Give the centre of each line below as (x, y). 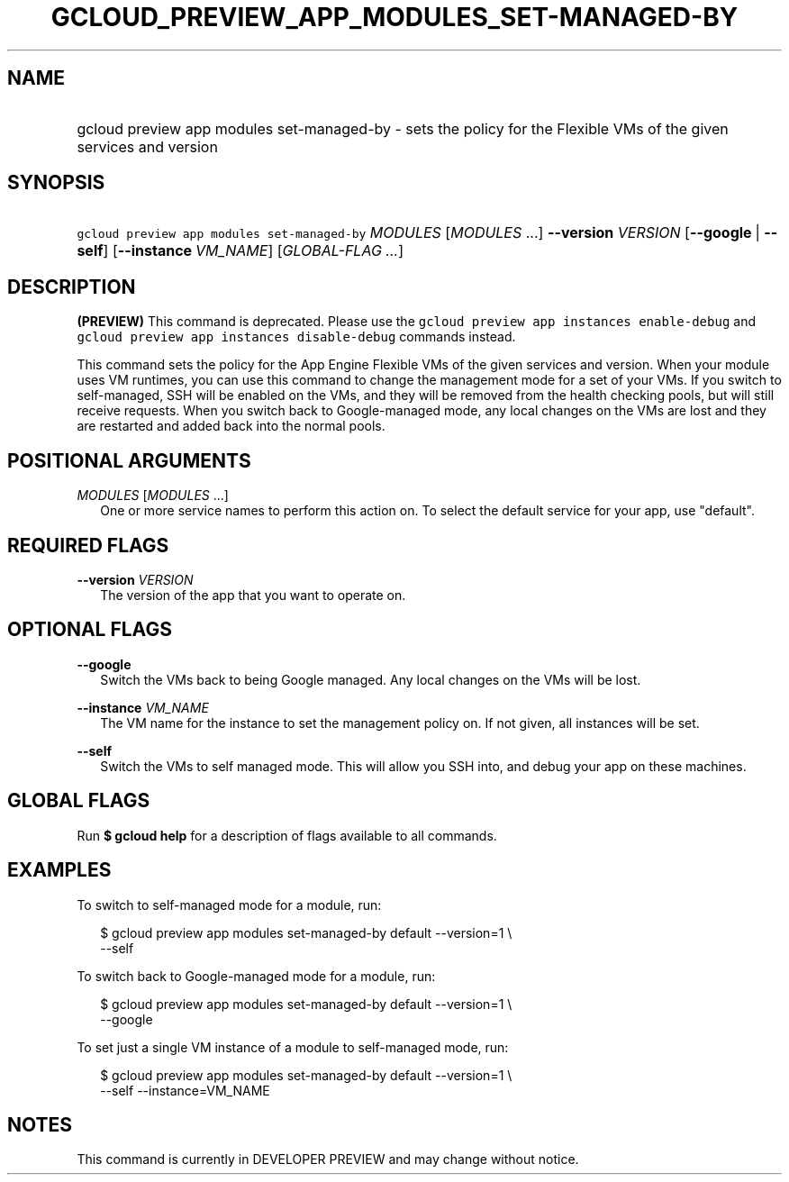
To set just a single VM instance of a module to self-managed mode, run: (293, 1047)
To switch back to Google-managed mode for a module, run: (256, 976)
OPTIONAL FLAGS (90, 630)
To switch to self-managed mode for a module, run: (229, 905)
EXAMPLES (59, 870)
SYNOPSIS (56, 183)
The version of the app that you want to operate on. (253, 595)
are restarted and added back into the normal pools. (231, 426)
